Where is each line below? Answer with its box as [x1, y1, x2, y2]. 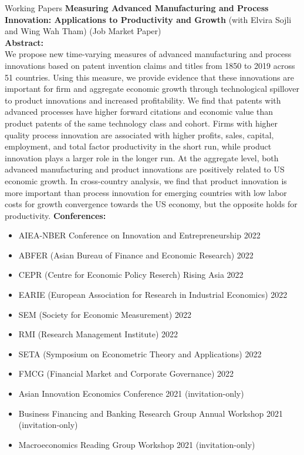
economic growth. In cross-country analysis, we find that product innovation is [5, 174, 287, 187]
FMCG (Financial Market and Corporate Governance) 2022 [18, 367, 234, 380]
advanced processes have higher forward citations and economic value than [5, 105, 273, 118]
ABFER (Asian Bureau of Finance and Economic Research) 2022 [18, 248, 254, 261]
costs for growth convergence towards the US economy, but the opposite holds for [5, 198, 298, 210]
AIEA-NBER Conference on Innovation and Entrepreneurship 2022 [18, 229, 261, 241]
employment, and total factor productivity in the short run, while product [5, 140, 272, 152]
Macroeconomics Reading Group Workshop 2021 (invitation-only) [18, 438, 255, 450]
